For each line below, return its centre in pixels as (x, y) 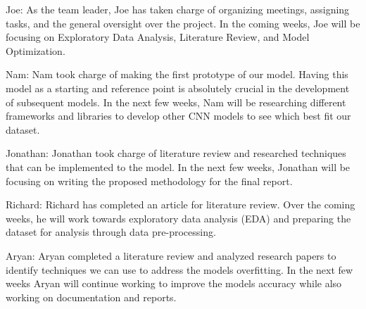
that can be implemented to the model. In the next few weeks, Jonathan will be (178, 166)
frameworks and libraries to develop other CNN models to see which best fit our (178, 116)
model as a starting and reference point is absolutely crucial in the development (178, 88)
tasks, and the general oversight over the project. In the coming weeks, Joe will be (183, 23)
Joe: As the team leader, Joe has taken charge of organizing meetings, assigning (178, 9)
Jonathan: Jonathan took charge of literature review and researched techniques (176, 153)
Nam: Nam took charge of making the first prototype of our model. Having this (177, 74)
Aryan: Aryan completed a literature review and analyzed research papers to (171, 255)
